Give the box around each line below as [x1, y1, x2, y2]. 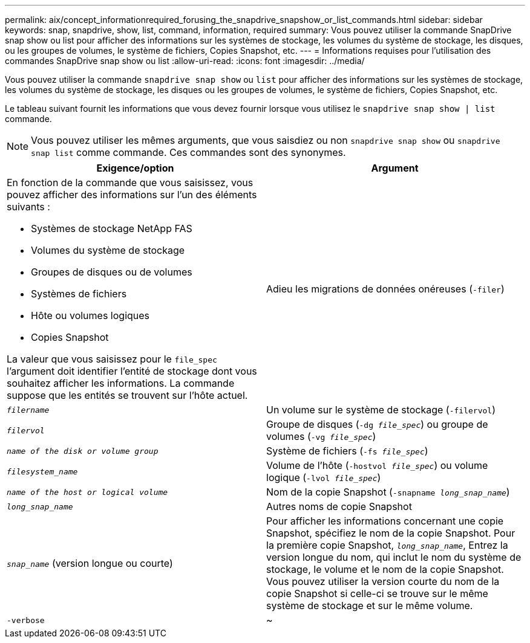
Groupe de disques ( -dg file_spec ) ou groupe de [266, 418, 488, 430]
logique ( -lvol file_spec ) [266, 471, 381, 483]
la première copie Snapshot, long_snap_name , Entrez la [266, 539, 508, 551]
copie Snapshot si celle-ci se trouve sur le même [266, 587, 488, 599]
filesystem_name [7, 467, 78, 476]
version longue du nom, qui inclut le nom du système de [266, 551, 522, 563]
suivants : [7, 201, 50, 213]
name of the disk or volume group [7, 446, 159, 456]
